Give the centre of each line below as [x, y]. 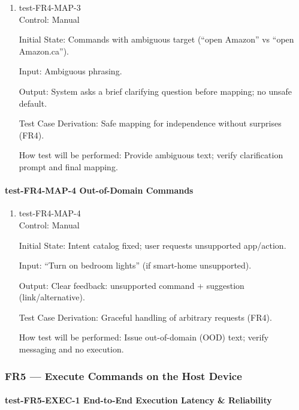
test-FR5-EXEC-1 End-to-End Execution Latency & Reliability [138, 400]
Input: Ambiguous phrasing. [70, 71]
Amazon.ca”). [44, 51]
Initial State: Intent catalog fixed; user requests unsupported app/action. [152, 245]
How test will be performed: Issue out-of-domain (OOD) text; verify [144, 337]
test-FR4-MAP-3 [50, 7]
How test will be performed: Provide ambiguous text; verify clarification [151, 155]
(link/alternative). [52, 297]
